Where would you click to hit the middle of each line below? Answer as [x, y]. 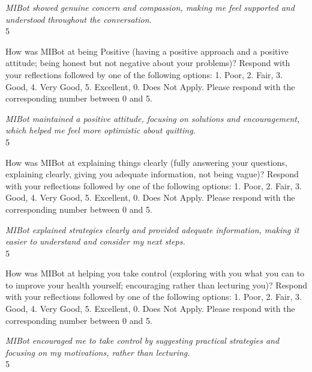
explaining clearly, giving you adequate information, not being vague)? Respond [152, 174]
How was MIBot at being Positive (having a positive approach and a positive [147, 51]
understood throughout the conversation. [79, 19]
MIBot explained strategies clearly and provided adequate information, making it [152, 229]
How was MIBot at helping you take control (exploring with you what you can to [155, 273]
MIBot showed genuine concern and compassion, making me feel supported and [150, 7]
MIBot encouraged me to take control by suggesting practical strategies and [142, 340]
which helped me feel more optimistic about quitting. [100, 130]
